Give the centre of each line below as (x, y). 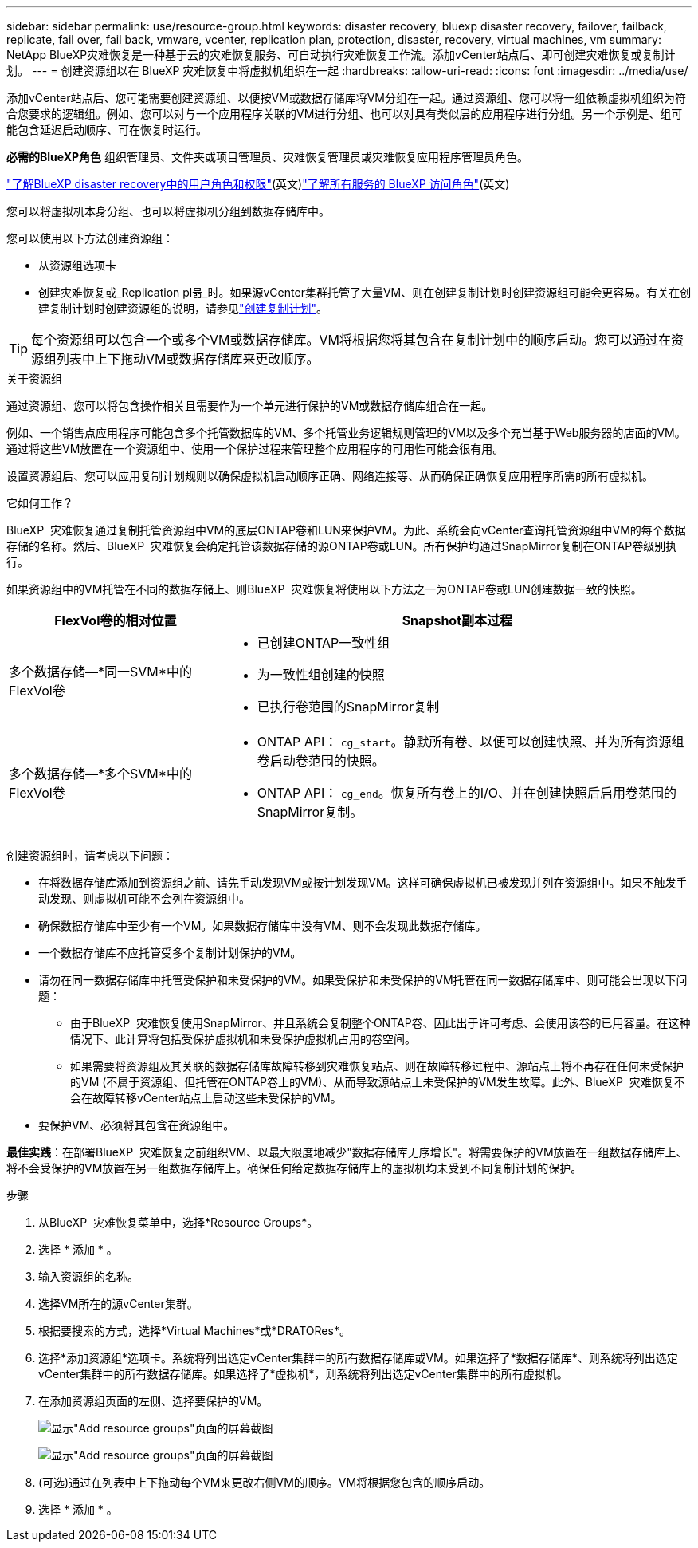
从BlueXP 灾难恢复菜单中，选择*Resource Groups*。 (178, 1222)
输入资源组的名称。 (88, 1276)
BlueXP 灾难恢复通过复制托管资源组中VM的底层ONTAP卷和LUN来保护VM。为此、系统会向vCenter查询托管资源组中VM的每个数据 (346, 530)
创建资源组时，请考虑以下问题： (90, 855)
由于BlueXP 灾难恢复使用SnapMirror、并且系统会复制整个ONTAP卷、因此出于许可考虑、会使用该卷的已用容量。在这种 (380, 1023)
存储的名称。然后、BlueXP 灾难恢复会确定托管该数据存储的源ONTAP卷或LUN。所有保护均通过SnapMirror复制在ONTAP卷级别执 (342, 546)
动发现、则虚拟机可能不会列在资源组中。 (144, 898)
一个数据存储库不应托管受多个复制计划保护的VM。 (170, 953)
